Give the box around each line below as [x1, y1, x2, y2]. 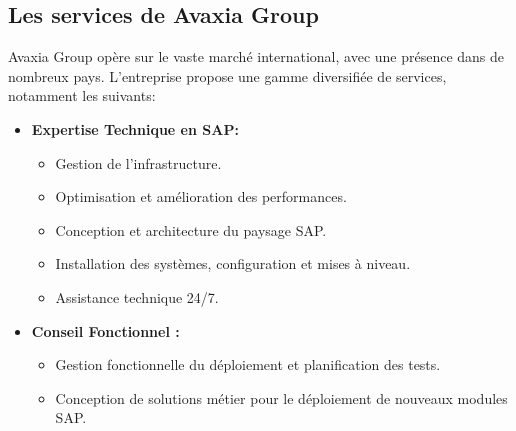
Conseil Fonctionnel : [31, 320, 180, 341]
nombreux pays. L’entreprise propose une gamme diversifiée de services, [8, 65, 447, 86]
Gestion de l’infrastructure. [55, 152, 222, 173]
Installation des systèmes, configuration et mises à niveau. [55, 253, 411, 274]
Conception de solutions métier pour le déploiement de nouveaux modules [55, 387, 508, 408]
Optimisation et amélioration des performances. [55, 186, 347, 207]
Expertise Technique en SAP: [31, 118, 239, 139]
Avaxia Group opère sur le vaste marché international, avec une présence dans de [8, 46, 505, 67]
